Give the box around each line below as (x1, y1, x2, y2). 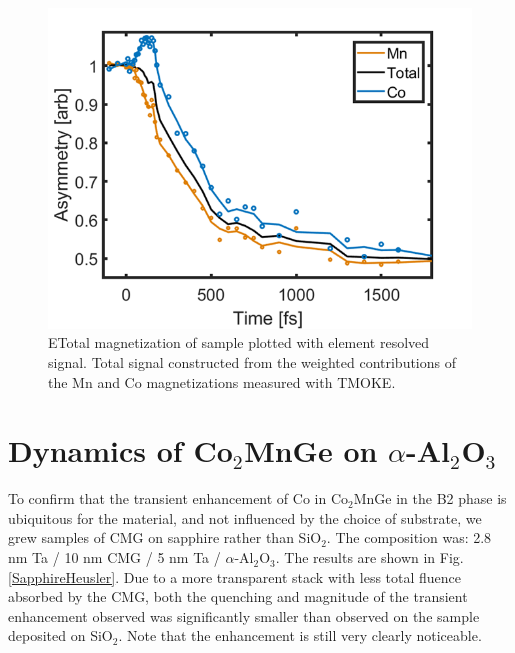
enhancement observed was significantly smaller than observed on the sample (8, 605, 480, 626)
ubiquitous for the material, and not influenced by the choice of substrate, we (8, 507, 482, 528)
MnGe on (244, 430, 378, 471)
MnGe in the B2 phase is (353, 488, 507, 509)
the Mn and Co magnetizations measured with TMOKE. (48, 371, 396, 392)
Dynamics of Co (8, 430, 233, 471)
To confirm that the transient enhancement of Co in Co (8, 488, 349, 509)
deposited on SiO (8, 625, 113, 646)
